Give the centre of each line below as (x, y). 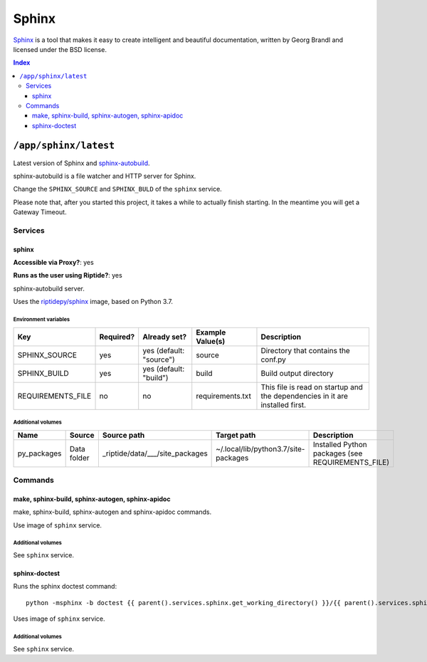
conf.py (273, 359)
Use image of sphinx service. (58, 525)
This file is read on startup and (312, 387)
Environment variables (42, 320)
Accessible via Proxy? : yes (53, 263)
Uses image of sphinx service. (59, 619)
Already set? (165, 337)
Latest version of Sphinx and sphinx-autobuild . (81, 163)
